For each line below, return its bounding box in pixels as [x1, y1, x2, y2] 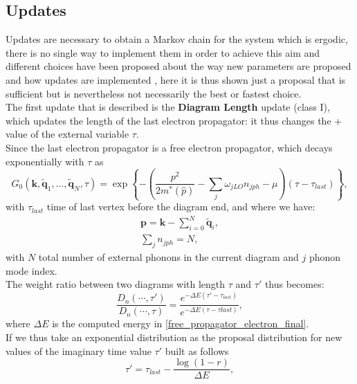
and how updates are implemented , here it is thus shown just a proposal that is [6, 72, 346, 86]
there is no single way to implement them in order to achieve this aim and [6, 45, 320, 60]
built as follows [165, 343, 229, 358]
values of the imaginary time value [6, 343, 152, 358]
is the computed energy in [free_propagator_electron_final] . [52, 316, 309, 331]
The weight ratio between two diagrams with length [6, 277, 226, 291]
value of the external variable [6, 127, 129, 141]
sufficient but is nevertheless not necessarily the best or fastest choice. [6, 86, 302, 100]
